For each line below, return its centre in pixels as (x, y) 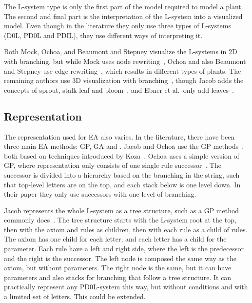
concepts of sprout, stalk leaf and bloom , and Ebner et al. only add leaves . (119, 90)
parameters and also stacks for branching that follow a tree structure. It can (118, 277)
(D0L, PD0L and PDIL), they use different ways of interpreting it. (103, 35)
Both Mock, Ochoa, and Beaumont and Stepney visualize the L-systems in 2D (121, 51)
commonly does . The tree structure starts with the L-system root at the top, (120, 220)
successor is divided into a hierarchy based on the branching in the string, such (122, 174)
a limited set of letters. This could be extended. (75, 296)
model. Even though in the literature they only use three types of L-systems (117, 26)
